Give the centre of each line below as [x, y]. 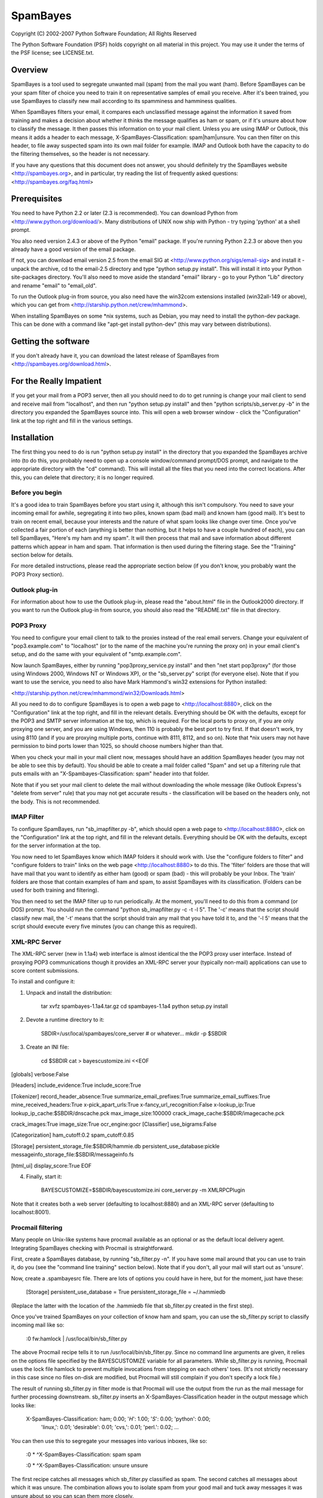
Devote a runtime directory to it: [65, 1020]
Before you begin [36, 493]
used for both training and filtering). [55, 890]
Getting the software [50, 341]
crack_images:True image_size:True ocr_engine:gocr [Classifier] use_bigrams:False [114, 1124]
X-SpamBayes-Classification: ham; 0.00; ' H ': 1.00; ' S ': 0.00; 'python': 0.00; [118, 1419]
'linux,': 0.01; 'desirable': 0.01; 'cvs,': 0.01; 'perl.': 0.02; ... [110, 1427]
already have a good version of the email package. [73, 249]
